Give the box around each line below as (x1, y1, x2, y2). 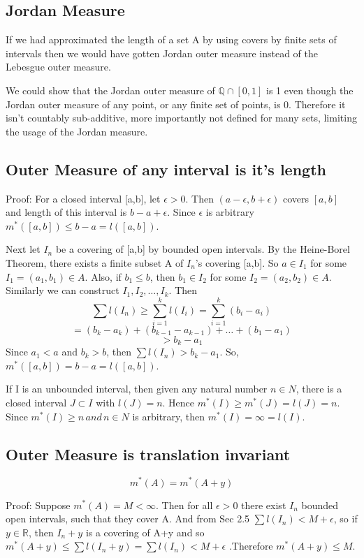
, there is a (296, 381, 342, 396)
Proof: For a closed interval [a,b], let (6, 191, 161, 205)
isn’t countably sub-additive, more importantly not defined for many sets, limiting (6, 110, 357, 125)
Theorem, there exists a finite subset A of (6, 255, 184, 270)
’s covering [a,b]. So (195, 255, 279, 270)
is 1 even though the (266, 82, 354, 97)
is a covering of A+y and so (85, 524, 205, 539)
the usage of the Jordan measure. (6, 124, 148, 138)
